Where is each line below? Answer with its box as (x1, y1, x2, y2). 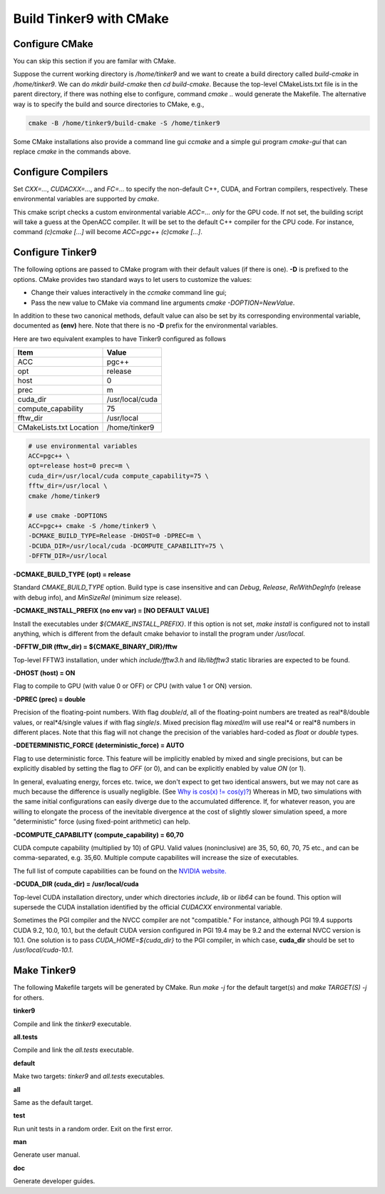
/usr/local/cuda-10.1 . (13, 946, 74, 954)
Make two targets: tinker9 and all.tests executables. (13, 1072, 165, 1081)
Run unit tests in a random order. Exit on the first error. (13, 1124, 173, 1133)
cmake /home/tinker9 (28, 492, 100, 500)
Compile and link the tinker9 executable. (13, 1019, 132, 1028)
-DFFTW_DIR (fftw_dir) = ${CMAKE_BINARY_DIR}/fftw (13, 642, 178, 651)
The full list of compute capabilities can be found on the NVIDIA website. (13, 866, 227, 875)
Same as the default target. (13, 1098, 93, 1106)
